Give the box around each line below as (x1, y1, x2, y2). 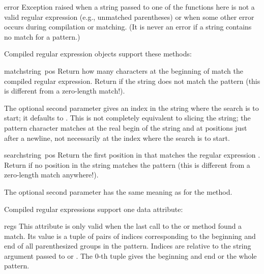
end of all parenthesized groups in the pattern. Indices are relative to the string (4, 240, 251, 251)
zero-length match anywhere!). (4, 169, 99, 180)
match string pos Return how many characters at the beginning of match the (4, 65, 243, 76)
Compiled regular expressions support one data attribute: (4, 203, 183, 214)
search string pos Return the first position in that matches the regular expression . (4, 149, 260, 160)
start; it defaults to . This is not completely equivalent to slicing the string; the (4, 112, 251, 123)
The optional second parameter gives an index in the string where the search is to (4, 102, 259, 113)
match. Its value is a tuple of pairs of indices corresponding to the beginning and (4, 230, 256, 241)
